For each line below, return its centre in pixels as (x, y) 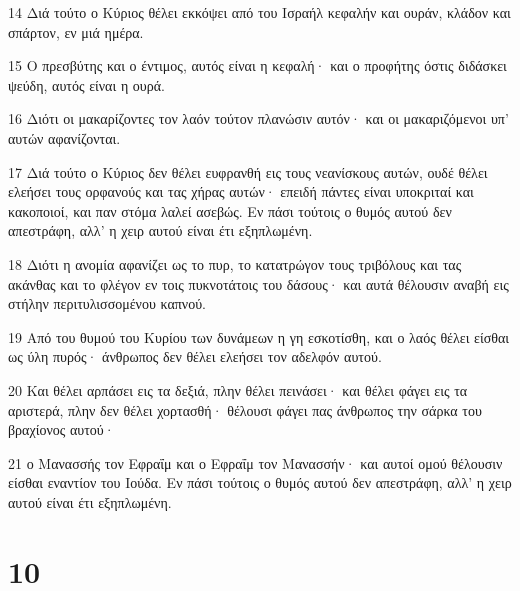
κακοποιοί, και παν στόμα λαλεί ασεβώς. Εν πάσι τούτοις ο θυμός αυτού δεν (230, 210)
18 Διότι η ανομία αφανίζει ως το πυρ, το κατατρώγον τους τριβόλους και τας (235, 263)
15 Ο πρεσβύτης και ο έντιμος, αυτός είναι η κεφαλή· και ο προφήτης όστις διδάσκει (257, 65)
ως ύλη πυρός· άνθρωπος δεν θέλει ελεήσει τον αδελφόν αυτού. (195, 356)
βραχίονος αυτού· (61, 429)
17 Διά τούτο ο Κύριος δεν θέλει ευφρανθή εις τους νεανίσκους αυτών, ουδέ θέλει (248, 171)
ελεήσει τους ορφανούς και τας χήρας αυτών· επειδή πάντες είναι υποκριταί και (241, 191)
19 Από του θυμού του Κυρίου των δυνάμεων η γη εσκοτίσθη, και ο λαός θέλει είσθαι (259, 336)
